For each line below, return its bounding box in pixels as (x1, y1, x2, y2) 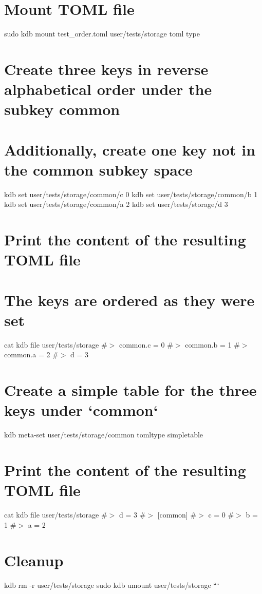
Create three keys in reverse (4, 58, 209, 79)
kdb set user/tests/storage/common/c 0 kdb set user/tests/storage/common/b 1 (4, 188, 258, 199)
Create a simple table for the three (4, 379, 257, 400)
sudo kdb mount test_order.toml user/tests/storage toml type (4, 28, 200, 39)
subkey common (4, 99, 120, 120)
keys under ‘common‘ (4, 399, 158, 420)
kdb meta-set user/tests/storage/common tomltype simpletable (4, 429, 203, 440)
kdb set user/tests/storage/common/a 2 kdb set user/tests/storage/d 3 (4, 199, 228, 209)
